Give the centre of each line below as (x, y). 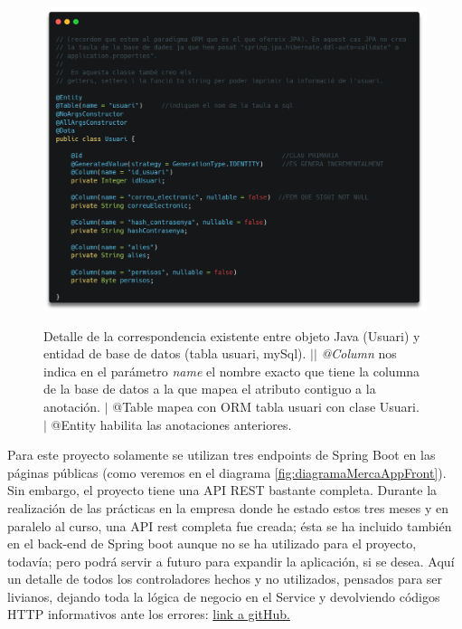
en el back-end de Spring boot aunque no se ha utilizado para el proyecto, (212, 543)
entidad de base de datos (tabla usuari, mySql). (175, 353)
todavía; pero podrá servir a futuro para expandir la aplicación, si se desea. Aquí (231, 561)
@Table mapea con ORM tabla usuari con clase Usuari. (266, 406)
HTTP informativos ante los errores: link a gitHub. (149, 614)
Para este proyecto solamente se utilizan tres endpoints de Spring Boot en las (222, 455)
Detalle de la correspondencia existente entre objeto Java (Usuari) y (232, 335)
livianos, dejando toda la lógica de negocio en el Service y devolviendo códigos (224, 596)
